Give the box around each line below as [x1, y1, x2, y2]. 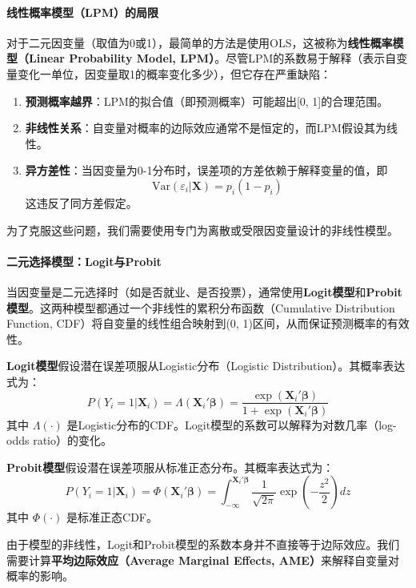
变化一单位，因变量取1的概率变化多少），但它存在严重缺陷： [17, 65, 331, 82]
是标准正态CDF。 [66, 509, 158, 526]
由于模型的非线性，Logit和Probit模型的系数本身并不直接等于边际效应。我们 [6, 535, 400, 552]
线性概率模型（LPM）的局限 [6, 3, 158, 20]
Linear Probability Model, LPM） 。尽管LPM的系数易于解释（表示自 [28, 50, 397, 66]
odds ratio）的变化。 [6, 432, 112, 449]
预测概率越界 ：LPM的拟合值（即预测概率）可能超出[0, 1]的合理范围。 [25, 92, 389, 109]
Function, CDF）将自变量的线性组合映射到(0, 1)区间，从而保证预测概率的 [6, 315, 387, 332]
